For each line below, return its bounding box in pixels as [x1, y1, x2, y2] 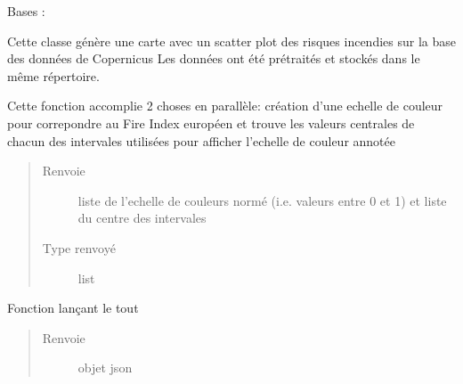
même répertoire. [7, 66, 100, 85]
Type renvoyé [42, 238, 116, 257]
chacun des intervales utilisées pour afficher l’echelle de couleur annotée [7, 131, 395, 150]
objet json [77, 358, 133, 377]
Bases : [7, 2, 45, 20]
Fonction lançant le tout [7, 298, 139, 317]
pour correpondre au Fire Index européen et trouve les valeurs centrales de [7, 113, 415, 132]
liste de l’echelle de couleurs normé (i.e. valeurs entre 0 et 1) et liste [77, 191, 447, 209]
